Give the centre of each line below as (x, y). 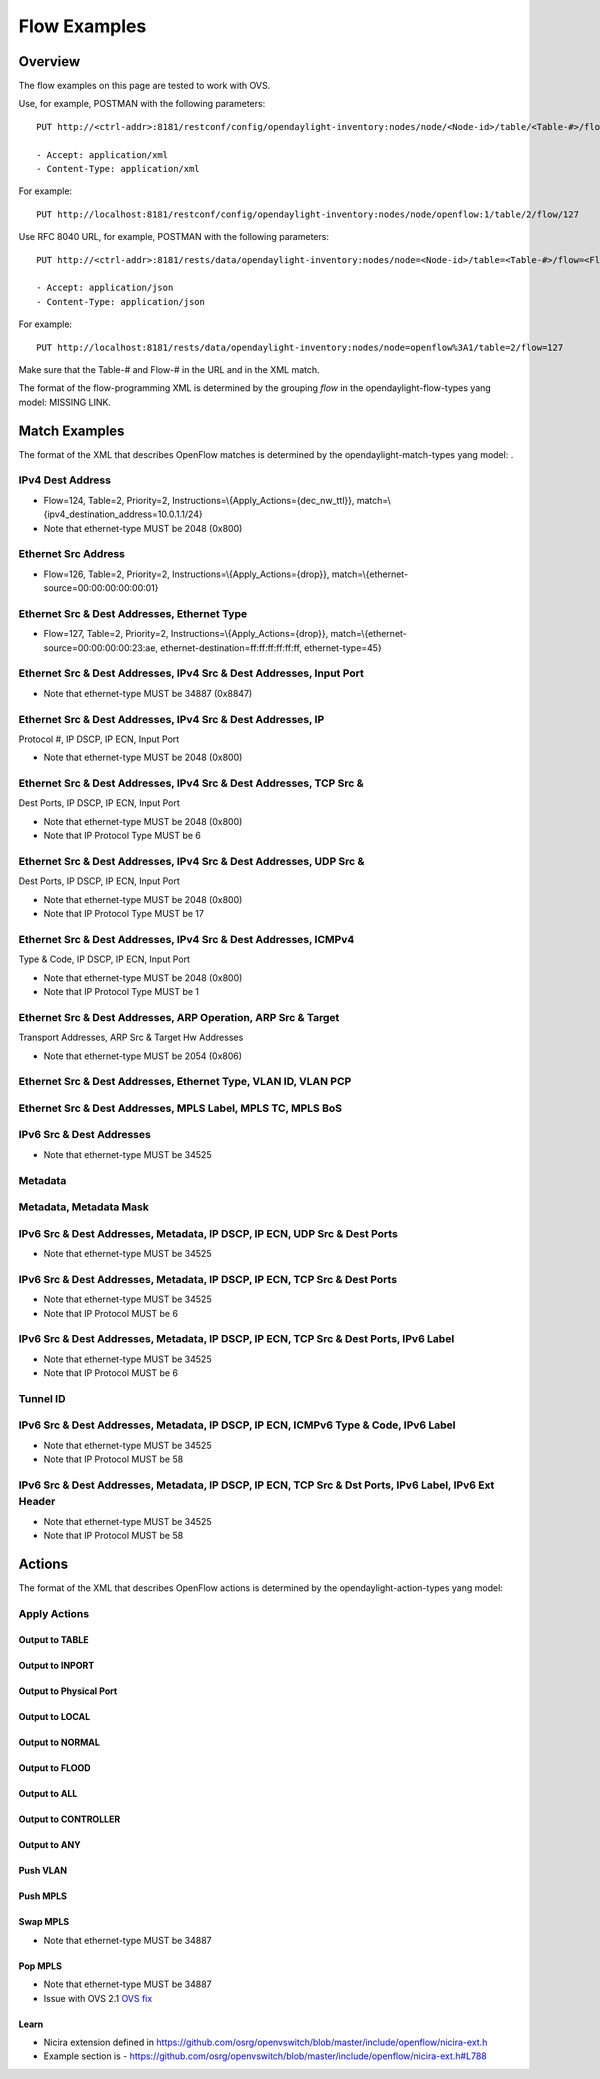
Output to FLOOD (54, 1768)
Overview (49, 61)
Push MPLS (42, 1896)
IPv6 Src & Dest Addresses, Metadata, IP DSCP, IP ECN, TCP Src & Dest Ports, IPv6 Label (236, 1339)
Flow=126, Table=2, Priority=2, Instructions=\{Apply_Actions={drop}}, (186, 574)
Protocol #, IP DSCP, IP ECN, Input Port (99, 739)
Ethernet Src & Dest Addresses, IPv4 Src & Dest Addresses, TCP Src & (191, 783)
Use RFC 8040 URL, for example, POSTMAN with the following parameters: (174, 237)
